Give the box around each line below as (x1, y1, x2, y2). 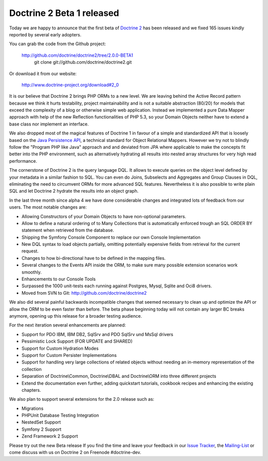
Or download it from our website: (9, 70, 77, 77)
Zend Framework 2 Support (21, 433, 78, 439)
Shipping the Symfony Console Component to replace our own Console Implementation (21, 234, 201, 240)
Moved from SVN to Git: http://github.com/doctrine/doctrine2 (21, 290, 147, 296)
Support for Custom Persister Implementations (21, 352, 117, 358)
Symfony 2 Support (21, 426, 62, 432)
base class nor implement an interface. (9, 121, 89, 127)
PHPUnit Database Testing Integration (21, 412, 99, 418)
